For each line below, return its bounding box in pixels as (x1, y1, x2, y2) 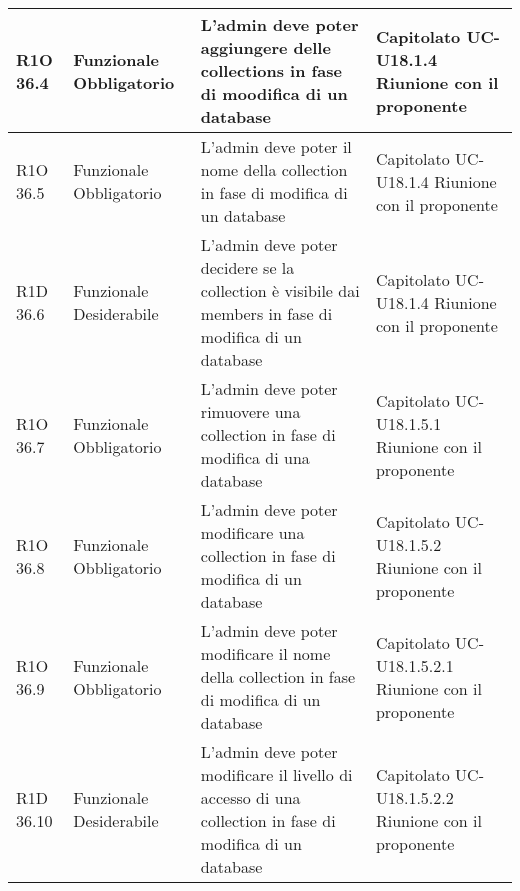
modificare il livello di (200, 763, 353, 786)
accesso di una (200, 786, 301, 809)
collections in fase (200, 59, 342, 82)
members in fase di (200, 302, 333, 325)
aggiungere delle (200, 36, 331, 59)
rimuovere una (200, 400, 301, 423)
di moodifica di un (200, 82, 348, 105)
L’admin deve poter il (200, 135, 352, 158)
